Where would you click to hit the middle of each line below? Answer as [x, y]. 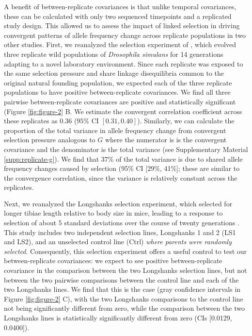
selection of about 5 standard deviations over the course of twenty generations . [122, 223]
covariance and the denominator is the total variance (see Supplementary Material [126, 149]
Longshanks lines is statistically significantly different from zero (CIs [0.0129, [118, 318]
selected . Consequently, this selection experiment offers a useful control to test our [126, 251]
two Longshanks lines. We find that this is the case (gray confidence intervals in [122, 289]
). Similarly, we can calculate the [186, 121]
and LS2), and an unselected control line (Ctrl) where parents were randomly [118, 242]
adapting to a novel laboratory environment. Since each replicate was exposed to [124, 63]
